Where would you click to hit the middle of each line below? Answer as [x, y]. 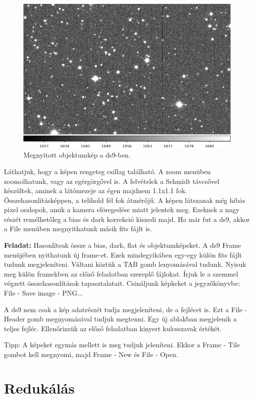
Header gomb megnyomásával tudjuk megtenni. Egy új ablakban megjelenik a [120, 319]
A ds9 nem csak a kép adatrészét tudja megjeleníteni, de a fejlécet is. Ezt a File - [126, 309]
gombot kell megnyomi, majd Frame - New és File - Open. [91, 354]
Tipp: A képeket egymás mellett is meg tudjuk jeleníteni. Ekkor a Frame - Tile [122, 345]
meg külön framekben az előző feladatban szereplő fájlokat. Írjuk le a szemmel [121, 273]
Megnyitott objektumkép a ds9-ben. [77, 155]
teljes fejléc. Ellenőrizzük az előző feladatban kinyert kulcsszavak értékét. [113, 328]
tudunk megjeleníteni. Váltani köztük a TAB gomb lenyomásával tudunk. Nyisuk [125, 264]
